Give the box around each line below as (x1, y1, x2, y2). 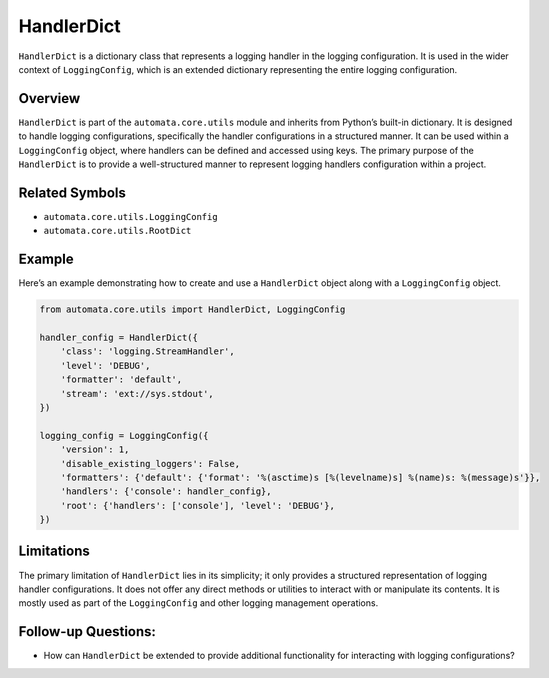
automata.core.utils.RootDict (43, 225, 192, 237)
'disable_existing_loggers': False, (60, 458, 240, 469)
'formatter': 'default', (60, 374, 183, 385)
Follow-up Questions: (18, 623, 157, 640)
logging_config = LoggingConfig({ (39, 430, 209, 441)
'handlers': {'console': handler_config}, (60, 486, 272, 497)
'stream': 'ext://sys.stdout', (60, 388, 214, 399)
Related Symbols (18, 184, 127, 201)
